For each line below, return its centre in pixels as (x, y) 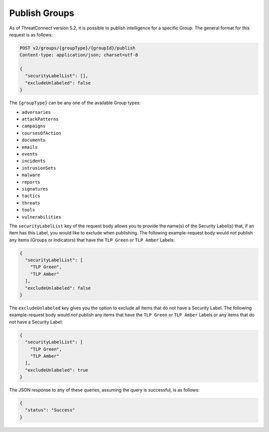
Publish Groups (42, 13)
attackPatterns (40, 119)
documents (34, 140)
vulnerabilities (42, 217)
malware (31, 175)
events (30, 154)
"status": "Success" (50, 410)
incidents (34, 161)
